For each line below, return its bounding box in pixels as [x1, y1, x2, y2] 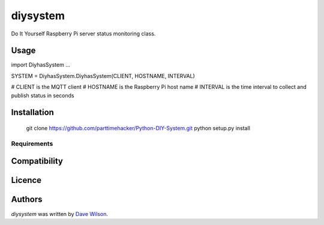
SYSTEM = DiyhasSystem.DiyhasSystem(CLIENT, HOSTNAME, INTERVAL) [11, 72, 195, 79]
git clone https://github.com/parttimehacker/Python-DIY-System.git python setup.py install [26, 125, 250, 132]
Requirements [11, 139, 53, 148]
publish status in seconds [11, 92, 74, 99]
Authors [11, 194, 43, 205]
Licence [11, 175, 42, 185]
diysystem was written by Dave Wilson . [11, 210, 108, 217]
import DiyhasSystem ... [11, 61, 70, 68]
